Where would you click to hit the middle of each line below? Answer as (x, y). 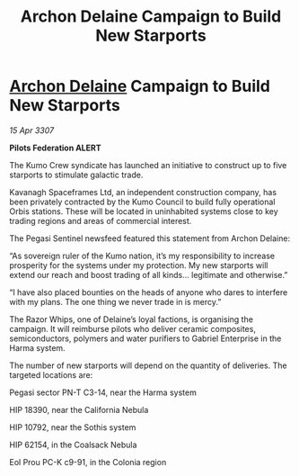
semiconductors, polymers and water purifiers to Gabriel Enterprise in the (145, 338)
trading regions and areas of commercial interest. (101, 220)
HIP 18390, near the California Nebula (79, 409)
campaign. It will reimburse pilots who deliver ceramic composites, (132, 328)
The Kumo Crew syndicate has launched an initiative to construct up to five (148, 165)
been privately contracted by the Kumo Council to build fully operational (142, 202)
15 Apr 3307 (32, 130)
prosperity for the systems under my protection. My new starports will (139, 265)
